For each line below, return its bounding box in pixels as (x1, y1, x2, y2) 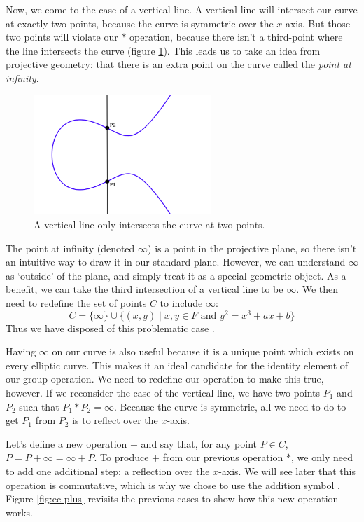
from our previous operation (162, 450, 283, 465)
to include (160, 295, 203, 310)
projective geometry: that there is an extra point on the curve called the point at (6, 57, 351, 71)
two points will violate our (6, 29, 118, 44)
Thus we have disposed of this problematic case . (6, 320, 215, 335)
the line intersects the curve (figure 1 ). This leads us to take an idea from (6, 43, 321, 57)
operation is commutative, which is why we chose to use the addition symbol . (6, 477, 340, 492)
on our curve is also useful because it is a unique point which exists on (52, 344, 354, 359)
